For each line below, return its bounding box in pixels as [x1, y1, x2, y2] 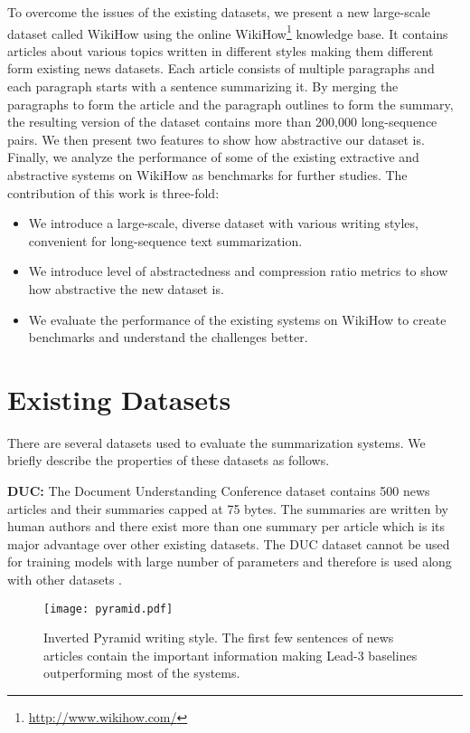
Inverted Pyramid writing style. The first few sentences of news [43, 628, 394, 647]
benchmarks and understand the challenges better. [28, 328, 308, 347]
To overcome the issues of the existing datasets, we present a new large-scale [7, 3, 431, 21]
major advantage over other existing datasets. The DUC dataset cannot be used [7, 534, 450, 553]
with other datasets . [7, 570, 122, 589]
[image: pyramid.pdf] [43, 602, 174, 615]
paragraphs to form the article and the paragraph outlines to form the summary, [7, 94, 454, 113]
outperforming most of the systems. [43, 663, 240, 682]
